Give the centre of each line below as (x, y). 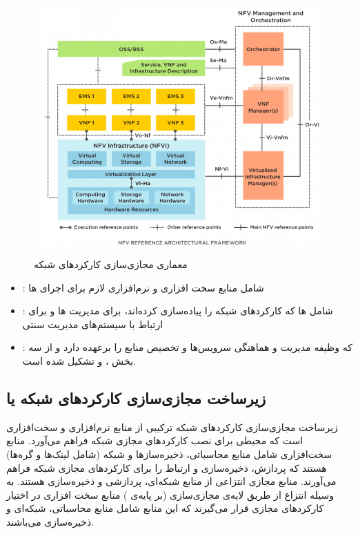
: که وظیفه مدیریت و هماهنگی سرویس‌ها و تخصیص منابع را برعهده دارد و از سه (187, 347)
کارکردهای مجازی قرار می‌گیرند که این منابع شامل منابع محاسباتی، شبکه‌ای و (165, 508)
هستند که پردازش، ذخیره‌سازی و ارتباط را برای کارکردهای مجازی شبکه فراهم (167, 467)
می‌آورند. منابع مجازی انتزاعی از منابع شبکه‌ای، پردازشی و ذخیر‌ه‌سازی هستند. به (171, 481)
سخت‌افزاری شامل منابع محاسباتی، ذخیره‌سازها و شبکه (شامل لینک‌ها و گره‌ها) (169, 454)
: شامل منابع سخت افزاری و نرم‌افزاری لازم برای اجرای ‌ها (143, 287)
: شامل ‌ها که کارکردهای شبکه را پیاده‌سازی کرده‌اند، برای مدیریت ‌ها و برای (178, 311)
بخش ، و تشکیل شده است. (79, 361)
